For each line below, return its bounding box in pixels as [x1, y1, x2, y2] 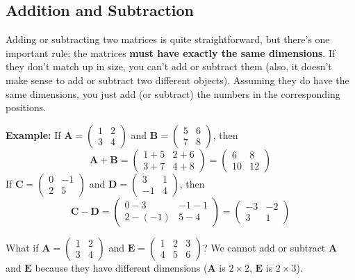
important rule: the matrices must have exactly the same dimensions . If [6, 45, 336, 60]
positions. [6, 100, 47, 115]
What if [6, 240, 39, 254]
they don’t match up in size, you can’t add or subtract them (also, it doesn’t [6, 59, 332, 74]
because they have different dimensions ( [35, 260, 208, 274]
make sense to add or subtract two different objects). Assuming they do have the [6, 72, 349, 87]
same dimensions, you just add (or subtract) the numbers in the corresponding [6, 86, 340, 101]
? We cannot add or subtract [202, 240, 326, 254]
